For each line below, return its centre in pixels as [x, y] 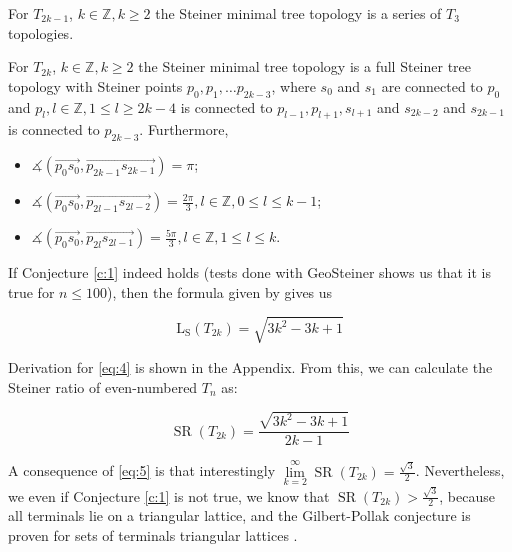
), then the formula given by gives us [220, 291]
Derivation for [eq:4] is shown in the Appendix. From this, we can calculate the [250, 366]
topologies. [41, 32]
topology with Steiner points [95, 85]
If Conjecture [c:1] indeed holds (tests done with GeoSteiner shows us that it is [249, 272]
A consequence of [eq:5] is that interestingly [142, 470]
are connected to [432, 85]
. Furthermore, [184, 129]
